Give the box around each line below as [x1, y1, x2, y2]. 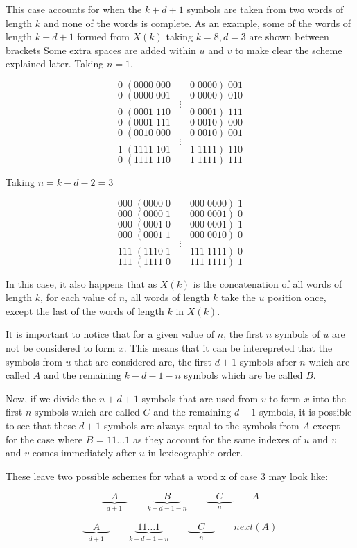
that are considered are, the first [74, 354, 212, 368]
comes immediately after [32, 445, 137, 460]
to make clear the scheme [234, 42, 342, 57]
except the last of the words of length [6, 303, 164, 318]
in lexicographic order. [148, 445, 243, 460]
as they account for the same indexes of [132, 431, 301, 446]
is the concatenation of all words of [193, 276, 342, 291]
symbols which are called [34, 404, 140, 419]
